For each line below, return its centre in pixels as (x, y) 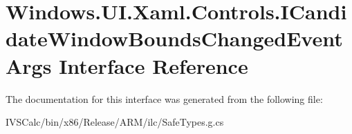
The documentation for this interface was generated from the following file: (164, 98)
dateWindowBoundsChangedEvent (174, 38)
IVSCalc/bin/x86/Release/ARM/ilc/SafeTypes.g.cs (115, 122)
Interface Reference (154, 65)
